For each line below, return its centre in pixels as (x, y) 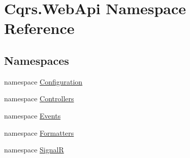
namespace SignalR (34, 150)
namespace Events (33, 115)
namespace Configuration (43, 81)
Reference (39, 28)
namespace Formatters (39, 132)
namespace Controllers (39, 98)
